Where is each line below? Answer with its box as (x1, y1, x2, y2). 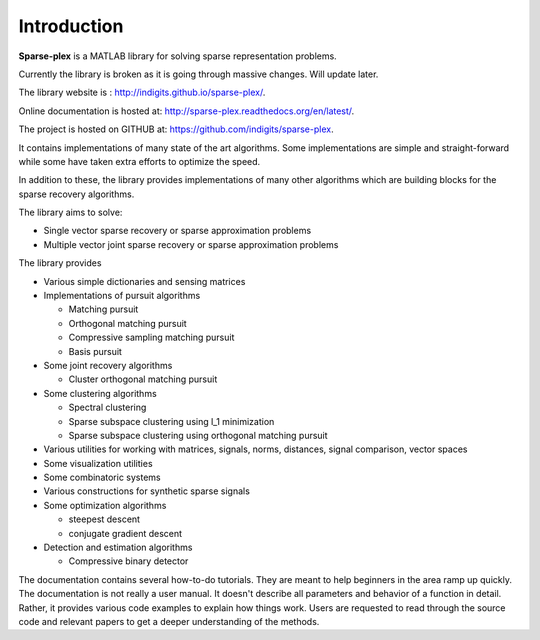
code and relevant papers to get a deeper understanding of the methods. (18, 616, 320, 627)
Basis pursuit (68, 345, 122, 357)
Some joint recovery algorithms (43, 359, 173, 371)
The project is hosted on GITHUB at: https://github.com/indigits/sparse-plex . (18, 123, 334, 135)
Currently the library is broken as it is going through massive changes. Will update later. (18, 68, 379, 80)
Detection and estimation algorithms (43, 541, 193, 554)
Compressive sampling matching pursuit (68, 331, 235, 344)
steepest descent (68, 513, 140, 525)
